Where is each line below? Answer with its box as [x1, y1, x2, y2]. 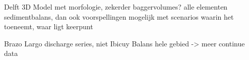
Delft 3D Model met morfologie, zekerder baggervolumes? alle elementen [4, 2, 228, 12]
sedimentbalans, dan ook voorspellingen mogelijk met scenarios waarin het [4, 11, 234, 22]
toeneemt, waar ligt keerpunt [4, 21, 93, 32]
